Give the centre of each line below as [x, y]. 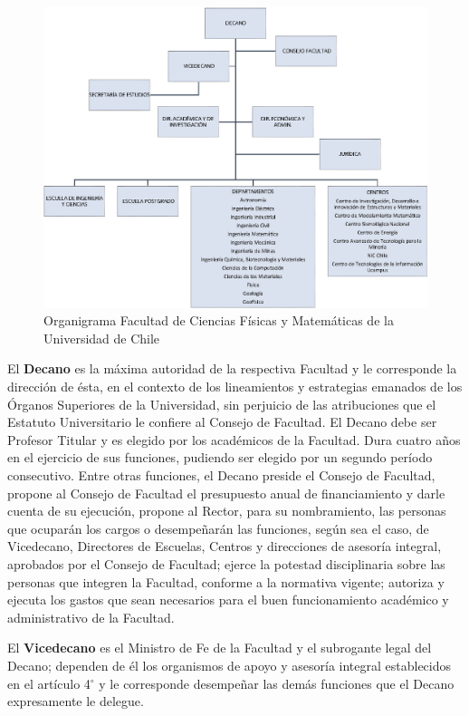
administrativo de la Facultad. [91, 617]
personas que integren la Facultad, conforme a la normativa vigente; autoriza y [226, 581]
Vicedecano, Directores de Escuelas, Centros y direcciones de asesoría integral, [225, 546]
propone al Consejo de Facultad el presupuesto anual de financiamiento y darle [226, 493]
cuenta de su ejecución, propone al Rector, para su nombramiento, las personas [227, 511]
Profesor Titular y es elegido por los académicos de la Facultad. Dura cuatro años [234, 439]
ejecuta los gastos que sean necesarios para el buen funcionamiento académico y [228, 600]
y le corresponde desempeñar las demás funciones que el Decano [277, 683]
